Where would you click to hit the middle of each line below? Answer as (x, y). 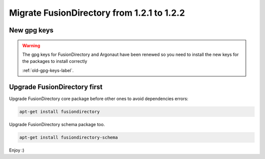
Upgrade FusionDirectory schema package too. (57, 124)
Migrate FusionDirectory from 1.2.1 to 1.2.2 (97, 13)
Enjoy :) (17, 150)
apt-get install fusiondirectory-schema (68, 137)
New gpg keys (31, 30)
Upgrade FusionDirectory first (56, 87)
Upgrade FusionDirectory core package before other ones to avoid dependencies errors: (99, 99)
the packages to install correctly (55, 61)
